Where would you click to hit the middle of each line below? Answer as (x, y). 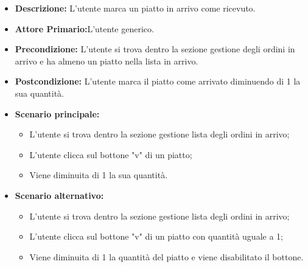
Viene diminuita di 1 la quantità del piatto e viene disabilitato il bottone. (166, 256)
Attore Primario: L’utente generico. (84, 28)
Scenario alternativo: (59, 195)
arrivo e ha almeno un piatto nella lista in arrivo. (107, 61)
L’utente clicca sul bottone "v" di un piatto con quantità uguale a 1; (156, 236)
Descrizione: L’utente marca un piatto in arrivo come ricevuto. (135, 8)
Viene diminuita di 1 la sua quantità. (99, 175)
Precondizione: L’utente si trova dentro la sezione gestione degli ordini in (155, 49)
